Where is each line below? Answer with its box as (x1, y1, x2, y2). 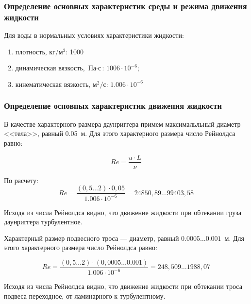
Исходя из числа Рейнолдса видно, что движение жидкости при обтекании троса (4, 281, 242, 291)
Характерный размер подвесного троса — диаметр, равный (4, 233, 179, 243)
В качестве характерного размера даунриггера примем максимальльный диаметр (4, 118, 241, 129)
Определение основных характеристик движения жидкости (4, 100, 222, 112)
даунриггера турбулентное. (4, 217, 83, 227)
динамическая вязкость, (15, 63, 85, 73)
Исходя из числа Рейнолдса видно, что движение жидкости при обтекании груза (4, 207, 241, 217)
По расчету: (4, 175, 39, 185)
